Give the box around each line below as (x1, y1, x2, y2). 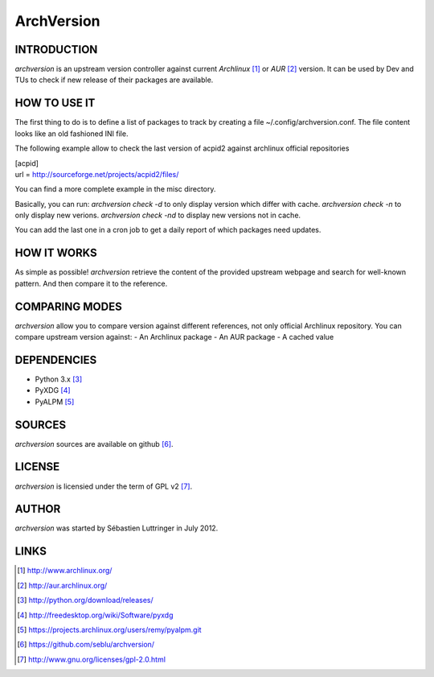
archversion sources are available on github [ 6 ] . (14, 439, 174, 448)
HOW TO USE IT (14, 97, 96, 110)
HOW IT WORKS (14, 246, 97, 260)
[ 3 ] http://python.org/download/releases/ (17, 596, 154, 605)
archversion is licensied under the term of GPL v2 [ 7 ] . (14, 481, 193, 491)
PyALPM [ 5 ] (35, 397, 75, 407)
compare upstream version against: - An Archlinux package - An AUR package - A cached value (14, 332, 334, 342)
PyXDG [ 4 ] (35, 386, 72, 395)
